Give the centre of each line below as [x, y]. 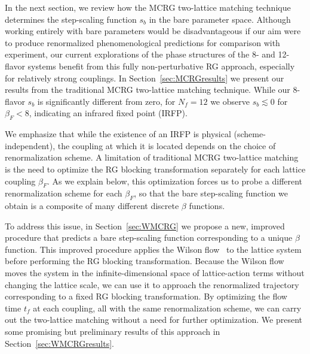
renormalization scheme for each [64, 193]
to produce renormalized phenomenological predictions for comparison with [142, 42]
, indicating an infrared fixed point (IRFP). [108, 113]
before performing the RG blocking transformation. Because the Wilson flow [145, 261]
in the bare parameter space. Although [220, 19]
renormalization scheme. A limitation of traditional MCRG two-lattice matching [152, 157]
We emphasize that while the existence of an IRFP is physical [118, 134]
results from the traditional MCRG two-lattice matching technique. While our [148, 90]
